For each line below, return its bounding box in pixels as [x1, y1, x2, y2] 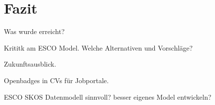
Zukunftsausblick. [4, 59, 56, 69]
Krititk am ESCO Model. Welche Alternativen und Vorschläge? [4, 42, 193, 52]
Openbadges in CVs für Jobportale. [4, 75, 109, 85]
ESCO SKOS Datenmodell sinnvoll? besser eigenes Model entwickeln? [4, 91, 212, 102]
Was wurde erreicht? [4, 26, 65, 36]
